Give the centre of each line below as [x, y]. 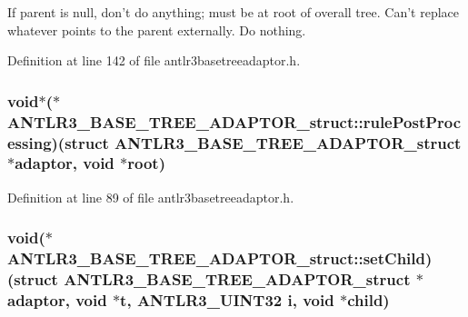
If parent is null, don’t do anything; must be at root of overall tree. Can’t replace [233, 12]
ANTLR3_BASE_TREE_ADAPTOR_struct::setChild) [220, 258]
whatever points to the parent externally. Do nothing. [157, 30]
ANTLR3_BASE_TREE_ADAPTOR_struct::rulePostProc [234, 121]
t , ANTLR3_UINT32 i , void [227, 300]
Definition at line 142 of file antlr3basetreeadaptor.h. [154, 60]
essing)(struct [58, 142]
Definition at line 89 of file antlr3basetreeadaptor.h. [151, 197]
